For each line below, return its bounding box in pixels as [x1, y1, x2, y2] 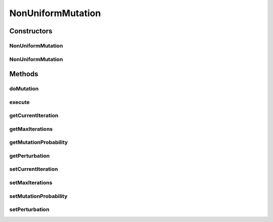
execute [9, 98, 30, 105]
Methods [9, 70, 38, 78]
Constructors [9, 27, 53, 35]
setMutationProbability [9, 192, 68, 199]
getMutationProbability [9, 139, 68, 146]
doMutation [9, 85, 39, 92]
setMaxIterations [9, 179, 53, 186]
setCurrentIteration [9, 165, 58, 173]
